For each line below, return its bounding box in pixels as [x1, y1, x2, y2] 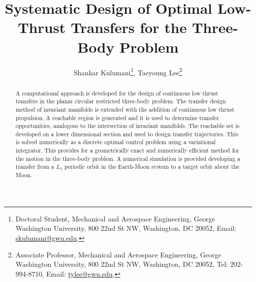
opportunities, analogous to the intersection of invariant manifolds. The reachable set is [15, 122, 240, 130]
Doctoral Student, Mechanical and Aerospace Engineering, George [15, 213, 215, 223]
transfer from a [15, 162, 54, 171]
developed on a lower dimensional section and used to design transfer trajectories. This [15, 129, 238, 138]
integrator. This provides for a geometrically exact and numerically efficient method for [15, 146, 239, 155]
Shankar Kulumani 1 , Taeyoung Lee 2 [73, 65, 183, 77]
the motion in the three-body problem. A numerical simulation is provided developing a [15, 154, 240, 162]
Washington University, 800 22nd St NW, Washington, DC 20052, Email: [15, 223, 237, 233]
